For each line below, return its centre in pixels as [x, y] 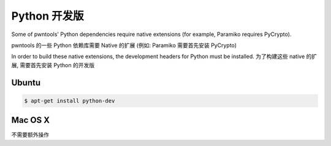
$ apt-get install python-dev [70, 100]
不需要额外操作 [30, 135]
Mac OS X [31, 120]
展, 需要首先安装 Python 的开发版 [53, 65]
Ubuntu [26, 82]
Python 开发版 [48, 16]
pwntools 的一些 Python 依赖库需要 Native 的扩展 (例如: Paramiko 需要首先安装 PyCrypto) [124, 45]
